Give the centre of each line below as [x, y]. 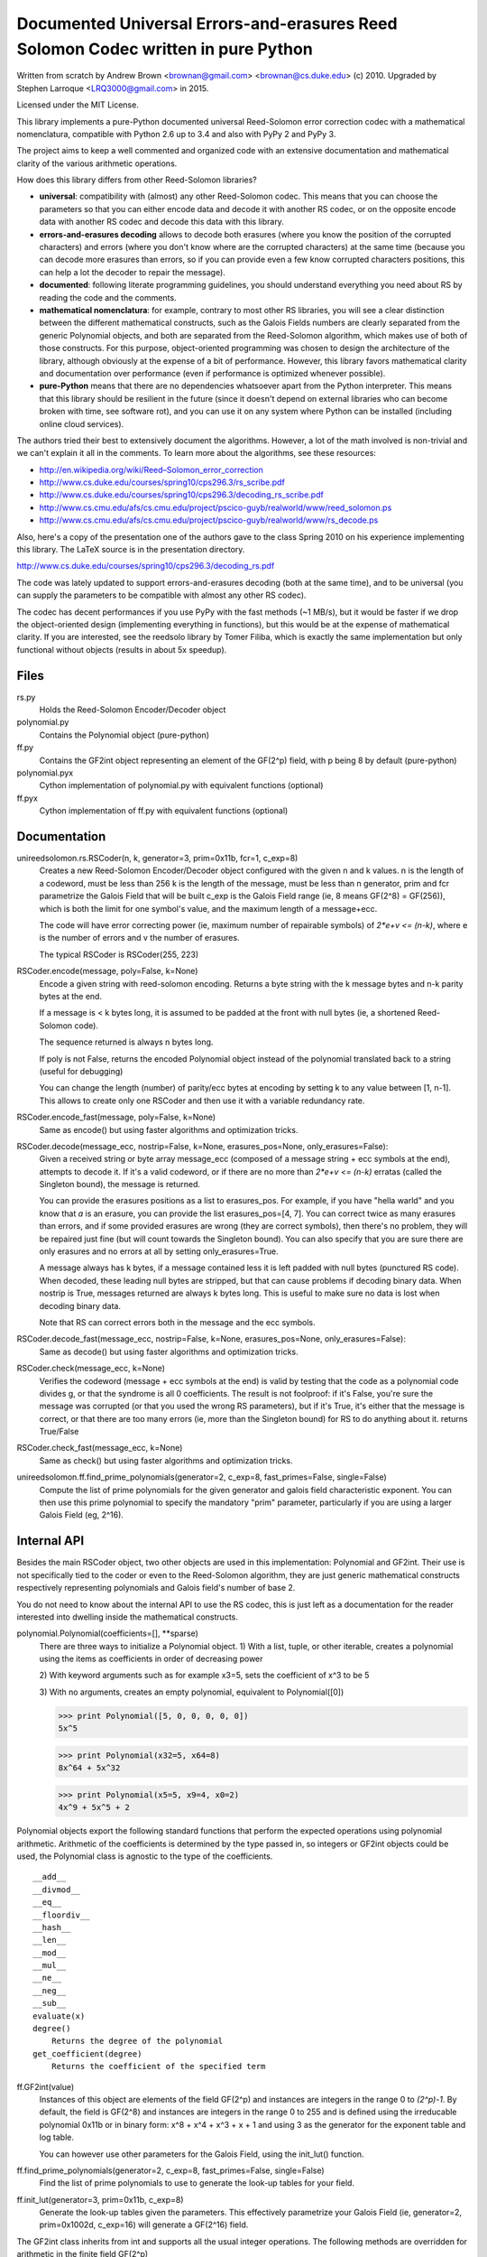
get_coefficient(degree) [87, 2053]
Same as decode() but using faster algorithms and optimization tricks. [169, 1351]
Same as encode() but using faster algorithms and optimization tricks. [169, 1129]
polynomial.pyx [45, 773]
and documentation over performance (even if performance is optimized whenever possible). [212, 373]
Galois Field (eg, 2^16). [81, 1515]
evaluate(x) [59, 2016]
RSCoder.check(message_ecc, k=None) [91, 1369]
